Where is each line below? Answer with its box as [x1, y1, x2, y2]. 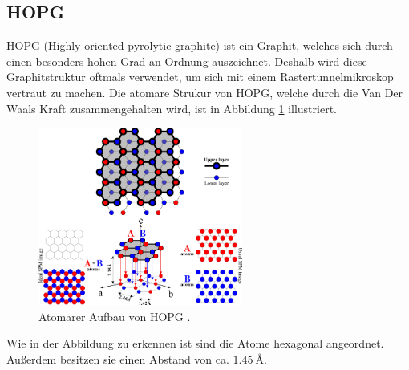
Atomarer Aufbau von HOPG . [38, 307, 191, 324]
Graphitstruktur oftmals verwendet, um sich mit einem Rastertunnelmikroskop [6, 68, 394, 85]
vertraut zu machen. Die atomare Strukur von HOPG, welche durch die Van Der [6, 83, 403, 100]
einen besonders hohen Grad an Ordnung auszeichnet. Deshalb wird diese [6, 52, 367, 69]
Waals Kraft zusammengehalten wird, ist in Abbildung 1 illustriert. [6, 100, 337, 116]
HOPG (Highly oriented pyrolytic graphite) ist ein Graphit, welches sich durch [6, 37, 393, 54]
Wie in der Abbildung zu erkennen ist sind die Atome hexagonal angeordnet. [6, 335, 384, 352]
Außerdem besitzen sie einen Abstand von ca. [6, 351, 229, 368]
